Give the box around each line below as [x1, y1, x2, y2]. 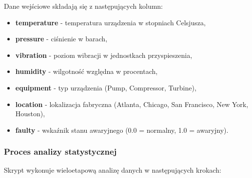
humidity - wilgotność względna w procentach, [15, 66, 158, 76]
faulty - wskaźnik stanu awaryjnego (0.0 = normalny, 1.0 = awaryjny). [15, 125, 229, 135]
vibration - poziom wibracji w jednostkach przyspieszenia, [15, 50, 193, 60]
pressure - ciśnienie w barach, [15, 34, 108, 44]
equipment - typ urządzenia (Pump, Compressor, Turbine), [15, 82, 196, 92]
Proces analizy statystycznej [4, 145, 117, 158]
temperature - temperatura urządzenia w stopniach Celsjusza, [15, 17, 206, 27]
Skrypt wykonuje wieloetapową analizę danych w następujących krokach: [4, 164, 221, 175]
